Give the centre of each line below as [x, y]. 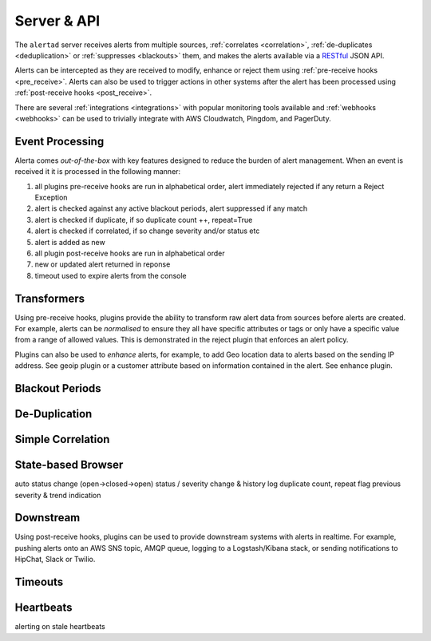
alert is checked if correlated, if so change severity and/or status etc [147, 231]
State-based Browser [69, 465]
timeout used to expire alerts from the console [111, 275]
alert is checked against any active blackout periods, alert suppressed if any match [171, 208]
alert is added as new [70, 242]
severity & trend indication [58, 495]
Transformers [50, 298]
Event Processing [59, 141]
